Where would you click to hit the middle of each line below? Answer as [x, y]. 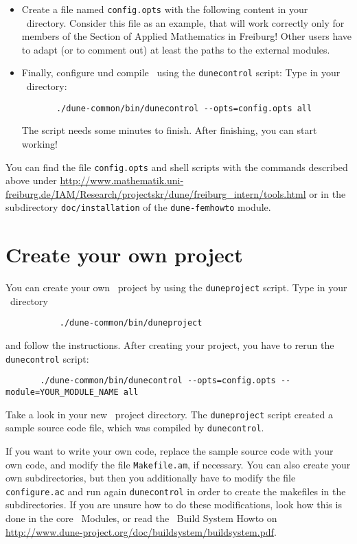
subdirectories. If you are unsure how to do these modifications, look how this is [174, 505]
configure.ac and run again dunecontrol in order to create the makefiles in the [176, 491]
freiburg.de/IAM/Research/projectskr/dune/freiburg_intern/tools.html [156, 193]
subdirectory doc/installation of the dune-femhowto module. [138, 207]
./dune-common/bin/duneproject [131, 323]
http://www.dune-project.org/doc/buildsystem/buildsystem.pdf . [141, 531]
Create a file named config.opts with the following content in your [165, 9]
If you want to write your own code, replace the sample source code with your [170, 450]
